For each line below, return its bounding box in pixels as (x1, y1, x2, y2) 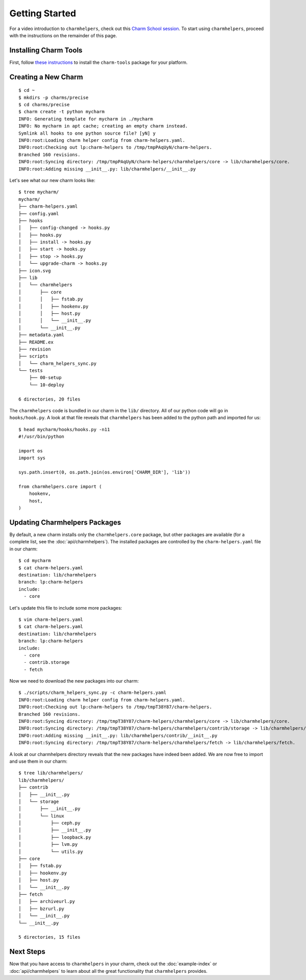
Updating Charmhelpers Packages (9, 518, 121, 526)
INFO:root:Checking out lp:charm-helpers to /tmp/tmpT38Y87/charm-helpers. (18, 704, 212, 710)
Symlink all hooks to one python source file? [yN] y (18, 130, 156, 136)
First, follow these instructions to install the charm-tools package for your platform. (9, 59, 188, 65)
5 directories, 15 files (18, 934, 81, 940)
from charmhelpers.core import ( (18, 484, 102, 489)
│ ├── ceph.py (18, 820, 81, 826)
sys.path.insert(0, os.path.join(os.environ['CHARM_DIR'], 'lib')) (18, 469, 191, 475)
